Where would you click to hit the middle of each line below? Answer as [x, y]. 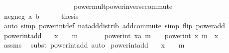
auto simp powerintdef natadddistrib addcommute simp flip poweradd [114, 26]
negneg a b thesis [41, 16]
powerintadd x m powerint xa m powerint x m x [111, 35]
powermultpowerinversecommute [123, 6]
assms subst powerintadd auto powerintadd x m [94, 45]
